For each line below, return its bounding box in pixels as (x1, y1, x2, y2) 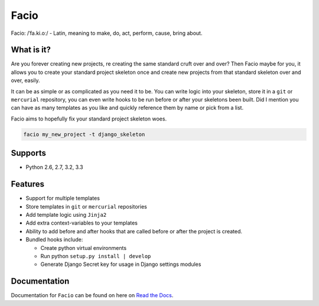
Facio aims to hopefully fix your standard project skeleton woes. (11, 115, 167, 122)
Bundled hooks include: (25, 236, 83, 243)
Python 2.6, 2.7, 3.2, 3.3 (25, 164, 83, 171)
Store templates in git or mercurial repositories (25, 203, 147, 210)
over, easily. (11, 77, 40, 84)
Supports (11, 148, 47, 158)
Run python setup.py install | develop (40, 252, 151, 259)
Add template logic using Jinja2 (25, 211, 107, 218)
